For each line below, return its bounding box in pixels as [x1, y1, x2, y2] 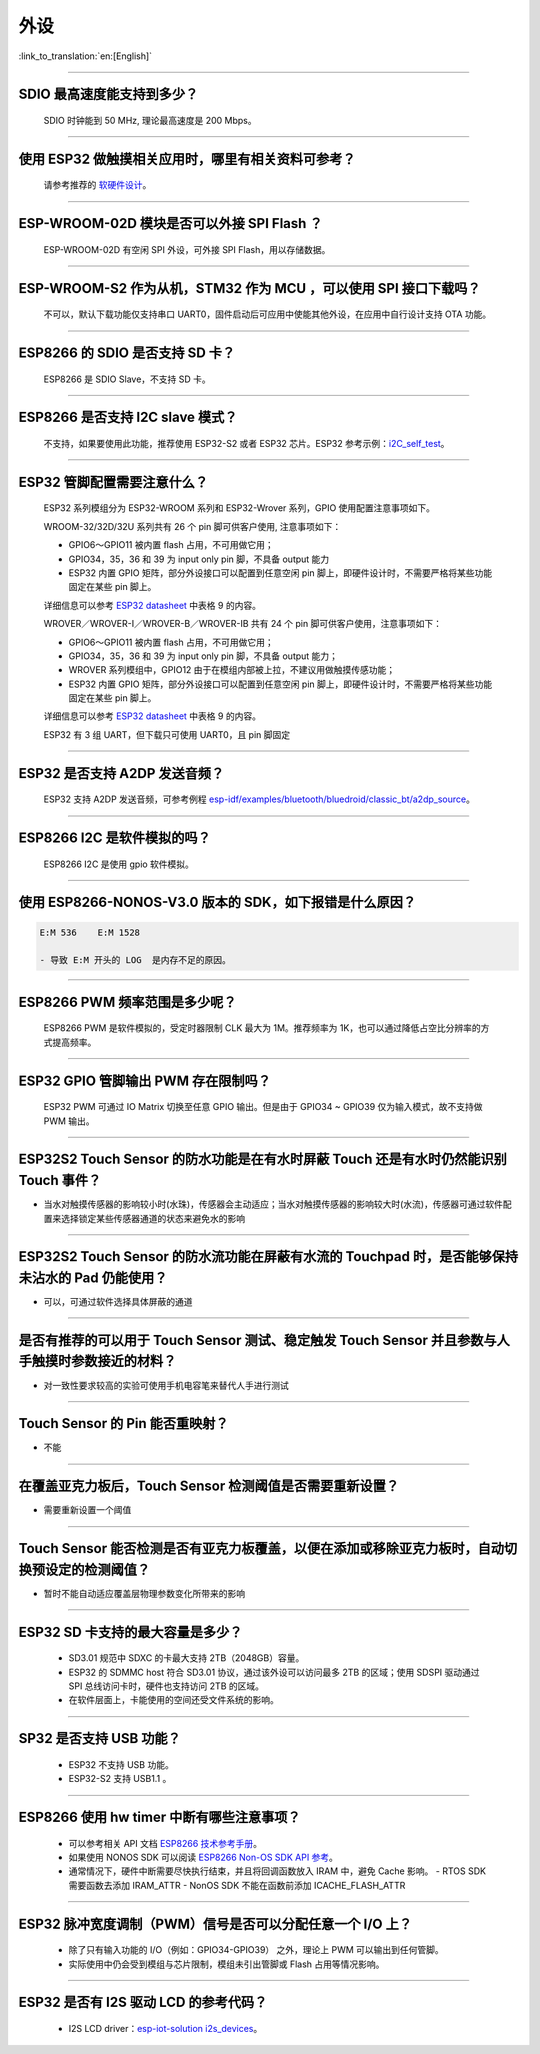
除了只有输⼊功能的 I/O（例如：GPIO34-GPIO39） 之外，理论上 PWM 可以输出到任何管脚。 [68, 1944, 444, 1956]
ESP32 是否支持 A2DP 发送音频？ [18, 765, 225, 782]
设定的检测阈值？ [44, 1561, 150, 1578]
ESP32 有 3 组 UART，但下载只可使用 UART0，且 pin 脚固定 [43, 728, 291, 740]
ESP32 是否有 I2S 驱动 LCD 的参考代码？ [18, 1994, 268, 2011]
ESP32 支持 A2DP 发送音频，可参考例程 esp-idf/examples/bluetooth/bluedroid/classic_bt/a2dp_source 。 [43, 793, 475, 805]
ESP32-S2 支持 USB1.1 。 [68, 1773, 172, 1785]
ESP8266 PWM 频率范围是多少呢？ [18, 993, 237, 1010]
